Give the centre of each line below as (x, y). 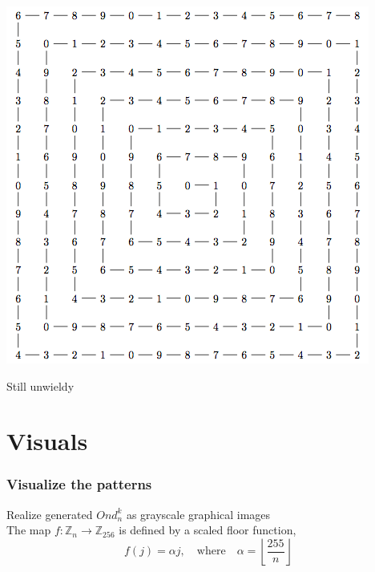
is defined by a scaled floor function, (208, 530)
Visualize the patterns (79, 484)
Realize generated (50, 514)
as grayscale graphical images (198, 514)
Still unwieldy (40, 385)
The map (29, 530)
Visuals (47, 441)
